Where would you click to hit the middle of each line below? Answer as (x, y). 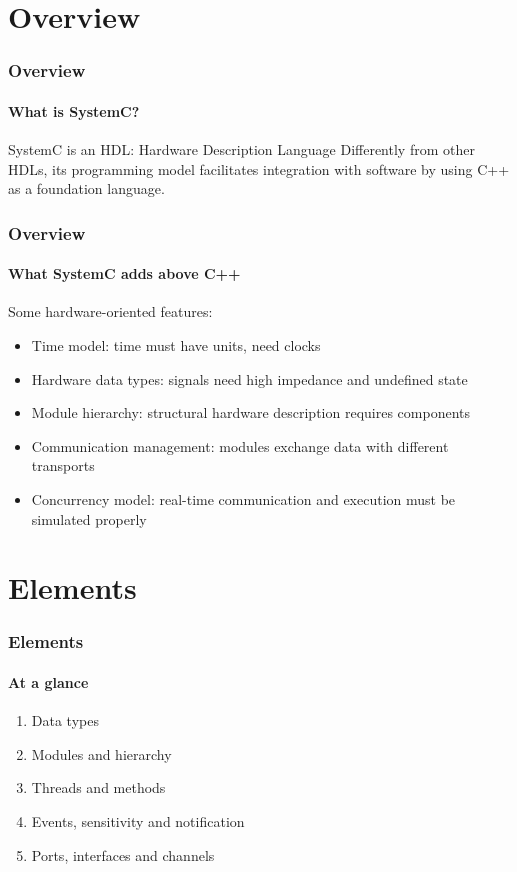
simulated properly (89, 518)
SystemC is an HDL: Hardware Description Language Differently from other (241, 149)
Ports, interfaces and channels (123, 854)
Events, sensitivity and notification (138, 820)
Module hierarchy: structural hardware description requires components (250, 412)
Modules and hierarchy (101, 753)
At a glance (48, 682)
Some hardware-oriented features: (110, 311)
